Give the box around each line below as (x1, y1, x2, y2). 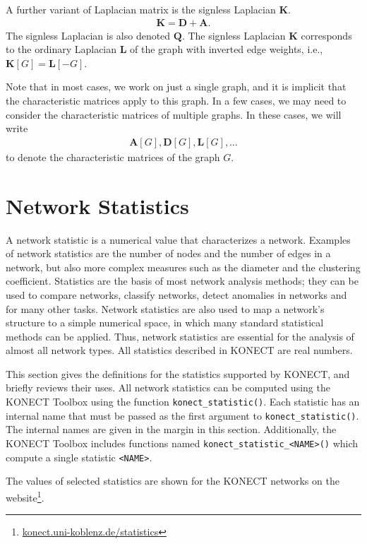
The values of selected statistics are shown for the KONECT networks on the (6, 473, 339, 488)
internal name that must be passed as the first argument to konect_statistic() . (6, 408, 359, 422)
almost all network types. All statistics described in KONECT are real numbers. (6, 343, 353, 357)
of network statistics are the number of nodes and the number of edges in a (6, 246, 331, 261)
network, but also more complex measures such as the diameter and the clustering (6, 259, 361, 274)
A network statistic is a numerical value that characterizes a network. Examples (6, 232, 351, 247)
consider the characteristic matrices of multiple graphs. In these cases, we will (6, 107, 342, 122)
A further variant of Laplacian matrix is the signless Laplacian (6, 2, 276, 16)
